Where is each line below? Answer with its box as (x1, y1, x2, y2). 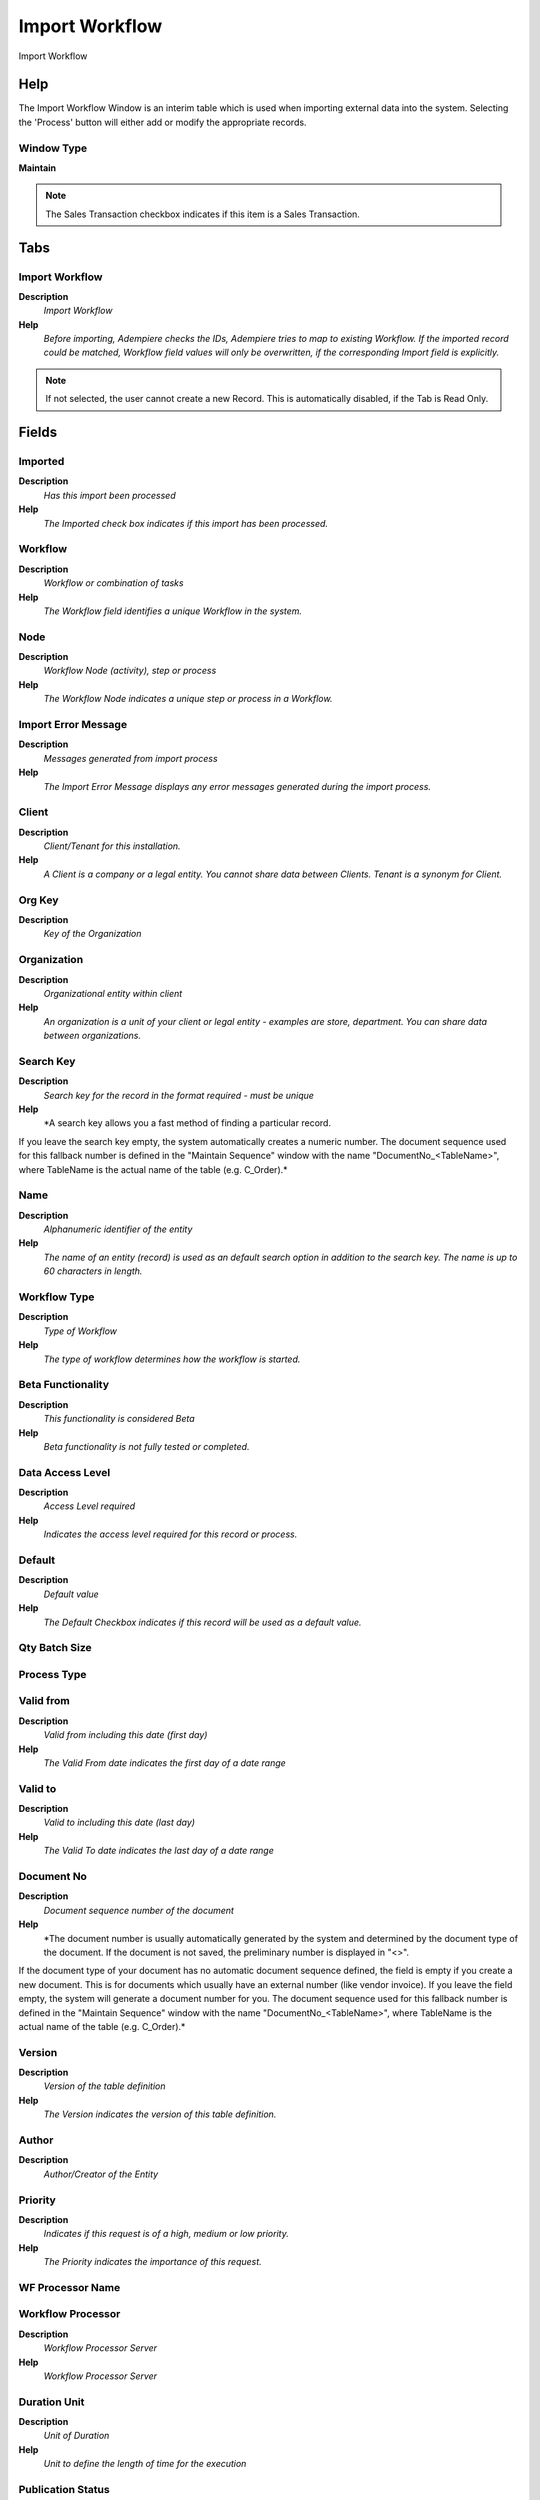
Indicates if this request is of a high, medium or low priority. (43, 2228, 289, 2240)
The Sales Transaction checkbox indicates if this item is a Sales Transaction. (45, 208, 360, 220)
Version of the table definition (43, 2080, 166, 2092)
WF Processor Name (18, 2280, 121, 2294)
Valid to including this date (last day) (43, 1816, 195, 1829)
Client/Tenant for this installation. (43, 840, 181, 852)
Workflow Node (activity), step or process (43, 665, 217, 677)
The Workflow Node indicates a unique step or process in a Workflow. (43, 693, 333, 705)
